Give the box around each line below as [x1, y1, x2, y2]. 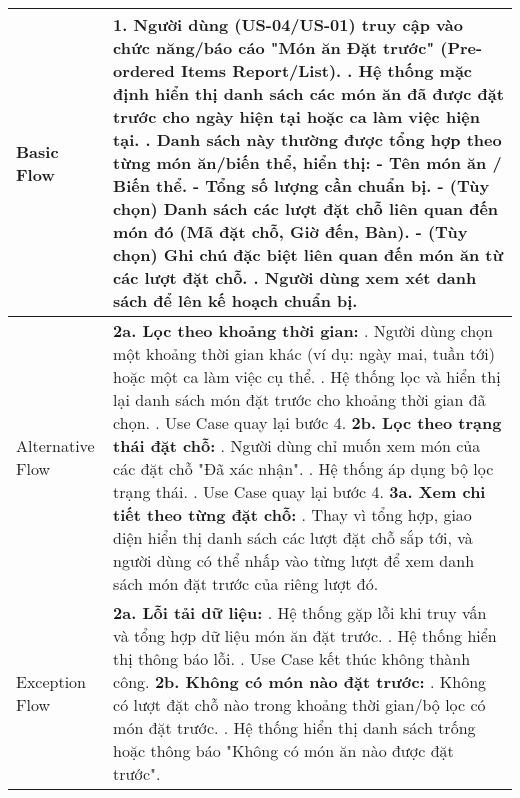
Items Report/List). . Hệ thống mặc [180, 59, 473, 82]
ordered [113, 59, 175, 82]
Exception [16, 670, 87, 693]
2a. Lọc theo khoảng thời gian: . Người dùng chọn [113, 319, 493, 342]
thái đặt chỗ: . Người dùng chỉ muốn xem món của [113, 434, 481, 457]
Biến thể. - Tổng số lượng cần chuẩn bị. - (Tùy [113, 174, 490, 197]
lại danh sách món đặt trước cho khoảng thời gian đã [113, 388, 486, 411]
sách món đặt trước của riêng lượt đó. [113, 572, 379, 595]
